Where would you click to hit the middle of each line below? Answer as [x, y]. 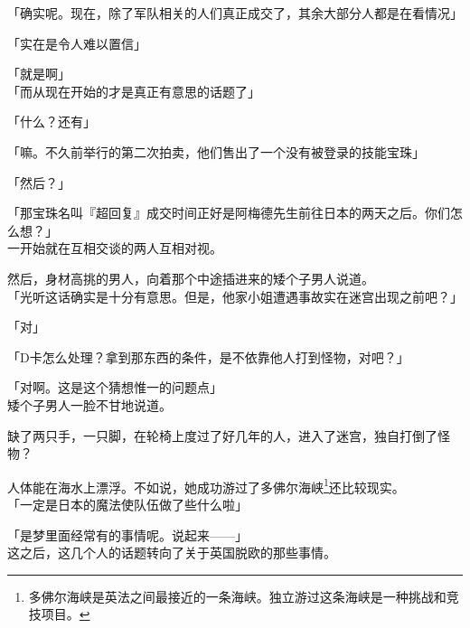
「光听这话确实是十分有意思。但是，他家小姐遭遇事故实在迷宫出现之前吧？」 [235, 296]
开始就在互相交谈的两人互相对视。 [121, 248]
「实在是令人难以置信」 [77, 43]
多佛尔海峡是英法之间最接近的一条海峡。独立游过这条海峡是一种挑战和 [237, 596]
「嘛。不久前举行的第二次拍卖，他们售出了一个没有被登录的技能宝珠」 [216, 151]
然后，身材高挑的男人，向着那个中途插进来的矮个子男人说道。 [191, 278]
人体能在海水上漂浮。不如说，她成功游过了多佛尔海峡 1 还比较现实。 [206, 485]
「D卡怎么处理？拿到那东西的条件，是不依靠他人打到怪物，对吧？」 [208, 356]
